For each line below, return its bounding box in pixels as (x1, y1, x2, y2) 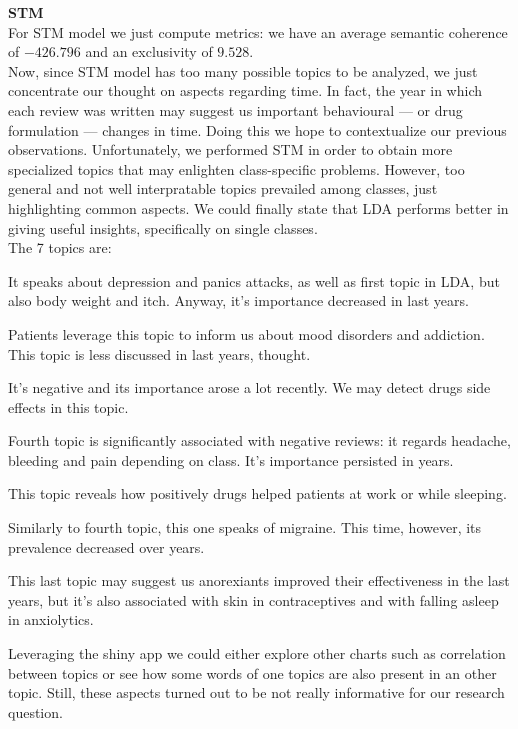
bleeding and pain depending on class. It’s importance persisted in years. (8, 449, 454, 470)
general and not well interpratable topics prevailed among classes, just (8, 178, 438, 199)
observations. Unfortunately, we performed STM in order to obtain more (8, 139, 453, 160)
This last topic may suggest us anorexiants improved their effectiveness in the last (8, 570, 510, 591)
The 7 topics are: (8, 237, 112, 258)
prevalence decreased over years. (8, 536, 205, 557)
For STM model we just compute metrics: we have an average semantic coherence (8, 21, 508, 42)
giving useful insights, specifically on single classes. (8, 217, 318, 238)
